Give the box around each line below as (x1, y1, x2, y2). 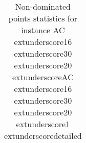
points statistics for (8, 12, 77, 24)
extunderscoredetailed (4, 130, 82, 141)
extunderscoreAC (12, 71, 74, 83)
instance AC (21, 24, 65, 36)
